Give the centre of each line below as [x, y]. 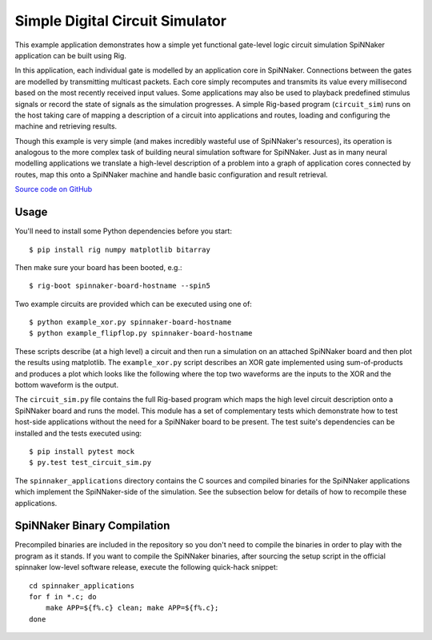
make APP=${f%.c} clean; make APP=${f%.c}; [132, 608]
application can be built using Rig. [71, 55]
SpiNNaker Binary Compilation [92, 526]
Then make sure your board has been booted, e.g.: [99, 267]
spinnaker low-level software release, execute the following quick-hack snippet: [146, 567]
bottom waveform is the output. [67, 385]
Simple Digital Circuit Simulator [121, 21]
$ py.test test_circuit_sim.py [90, 463]
